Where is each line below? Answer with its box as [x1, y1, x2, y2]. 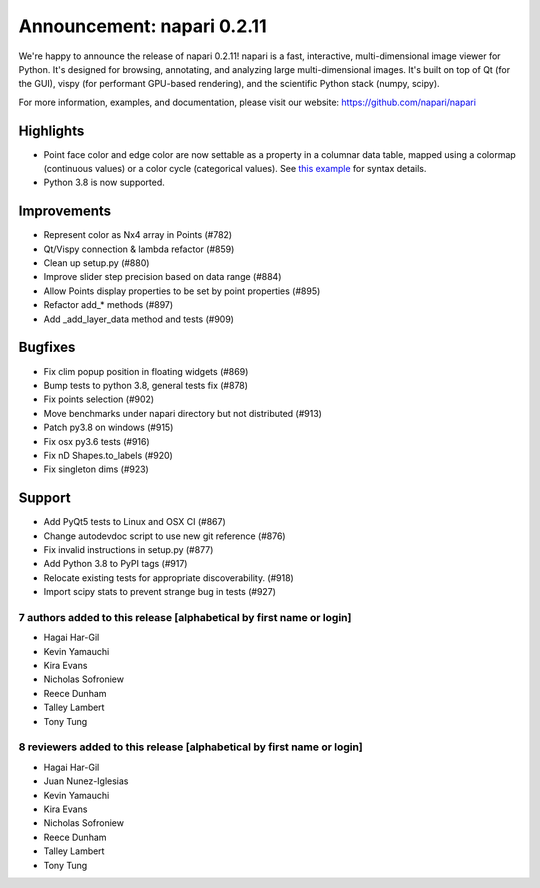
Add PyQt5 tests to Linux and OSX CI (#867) [43, 516, 227, 528]
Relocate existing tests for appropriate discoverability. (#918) [43, 571, 294, 584]
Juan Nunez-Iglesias [43, 775, 129, 787]
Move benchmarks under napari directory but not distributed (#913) [43, 407, 322, 419]
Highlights [18, 122, 85, 139]
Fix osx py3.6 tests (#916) [43, 435, 150, 447]
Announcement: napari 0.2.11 [18, 15, 267, 37]
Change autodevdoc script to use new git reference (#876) [43, 530, 286, 542]
